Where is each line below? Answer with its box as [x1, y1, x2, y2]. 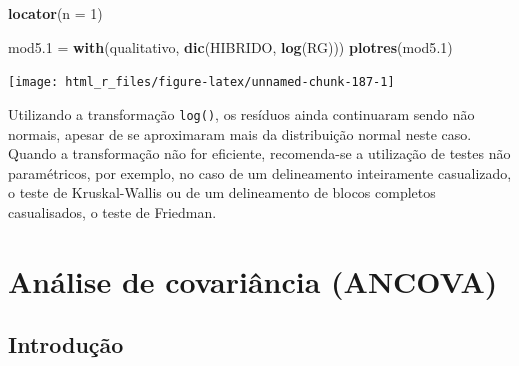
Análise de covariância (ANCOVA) [8, 260, 498, 301]
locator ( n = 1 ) [8, 3, 103, 23]
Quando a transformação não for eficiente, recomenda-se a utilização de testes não [8, 143, 511, 164]
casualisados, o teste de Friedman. [8, 201, 217, 222]
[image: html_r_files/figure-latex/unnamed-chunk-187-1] [8, 75, 395, 90]
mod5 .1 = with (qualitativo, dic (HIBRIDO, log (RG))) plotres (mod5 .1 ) [8, 36, 453, 57]
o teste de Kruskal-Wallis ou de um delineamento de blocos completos [8, 182, 436, 203]
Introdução [8, 329, 124, 360]
